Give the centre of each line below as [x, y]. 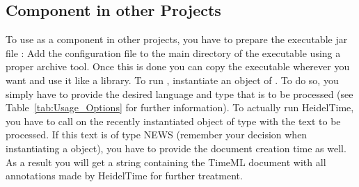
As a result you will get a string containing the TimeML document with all [166, 162]
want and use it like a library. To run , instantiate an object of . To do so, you [172, 80]
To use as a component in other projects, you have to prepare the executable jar [177, 39]
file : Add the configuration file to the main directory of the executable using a [173, 52]
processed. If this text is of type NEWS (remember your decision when [157, 135]
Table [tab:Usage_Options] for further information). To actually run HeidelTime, [180, 107]
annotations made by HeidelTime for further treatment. [124, 176]
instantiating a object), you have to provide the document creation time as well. [176, 148]
